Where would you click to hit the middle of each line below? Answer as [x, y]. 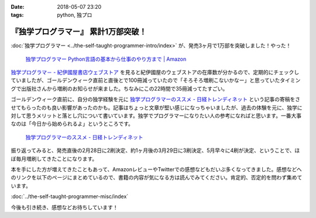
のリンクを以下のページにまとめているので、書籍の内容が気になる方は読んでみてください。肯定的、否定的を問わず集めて [157, 178]
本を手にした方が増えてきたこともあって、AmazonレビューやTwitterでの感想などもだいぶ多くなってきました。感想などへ [157, 169]
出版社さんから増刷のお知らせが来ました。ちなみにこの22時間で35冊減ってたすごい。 [124, 88]
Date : [18, 7]
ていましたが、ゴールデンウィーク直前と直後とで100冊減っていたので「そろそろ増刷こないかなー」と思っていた [145, 80]
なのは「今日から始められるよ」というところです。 [72, 124]
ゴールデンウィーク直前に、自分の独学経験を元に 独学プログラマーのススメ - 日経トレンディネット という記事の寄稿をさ [156, 99]
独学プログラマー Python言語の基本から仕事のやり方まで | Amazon [106, 59]
